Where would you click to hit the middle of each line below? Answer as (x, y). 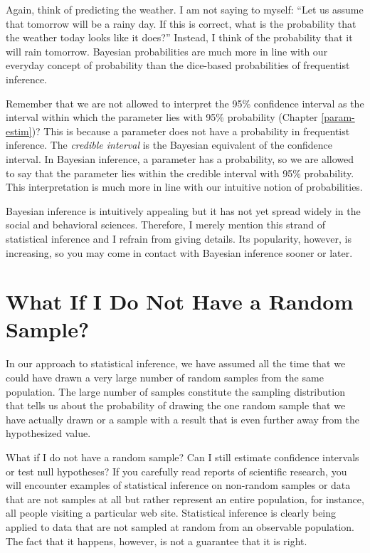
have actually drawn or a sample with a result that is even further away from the (183, 419)
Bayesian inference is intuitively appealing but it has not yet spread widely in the (183, 210)
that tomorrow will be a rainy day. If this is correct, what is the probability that (181, 23)
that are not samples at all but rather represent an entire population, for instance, (185, 499)
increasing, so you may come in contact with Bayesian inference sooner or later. (179, 252)
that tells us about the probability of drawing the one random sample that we (176, 405)
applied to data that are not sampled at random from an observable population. (180, 526)
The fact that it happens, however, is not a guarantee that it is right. (157, 541)
